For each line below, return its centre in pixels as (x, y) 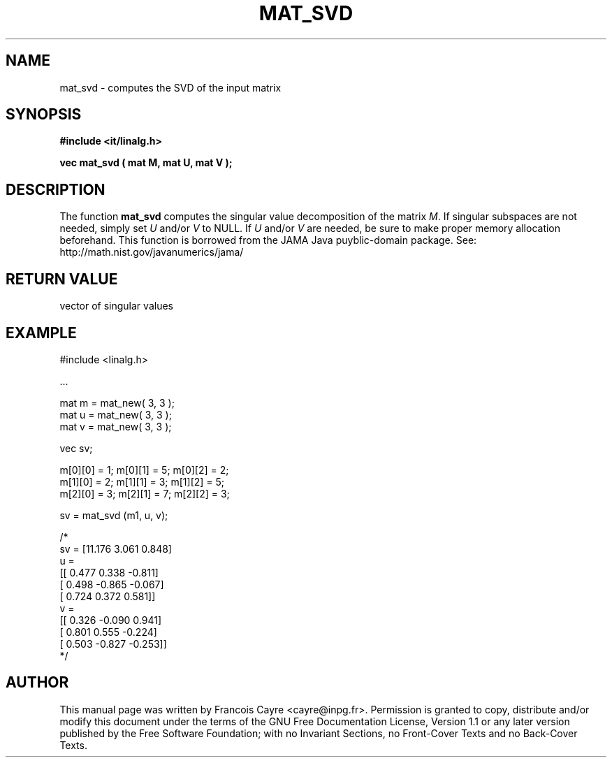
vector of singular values (116, 306)
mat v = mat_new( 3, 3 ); (116, 426)
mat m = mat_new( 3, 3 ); (117, 402)
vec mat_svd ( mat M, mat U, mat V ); (146, 163)
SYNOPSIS (44, 115)
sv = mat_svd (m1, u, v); (114, 515)
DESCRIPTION (56, 189)
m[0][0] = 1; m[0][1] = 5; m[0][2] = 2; (144, 470)
